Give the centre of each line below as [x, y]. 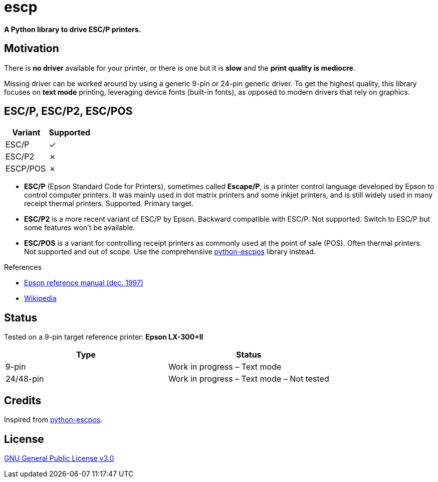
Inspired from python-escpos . [53, 420]
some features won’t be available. [80, 228]
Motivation [32, 49]
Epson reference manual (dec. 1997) [84, 283]
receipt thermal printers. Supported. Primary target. [109, 204]
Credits [23, 400]
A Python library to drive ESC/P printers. [73, 29]
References [23, 267]
